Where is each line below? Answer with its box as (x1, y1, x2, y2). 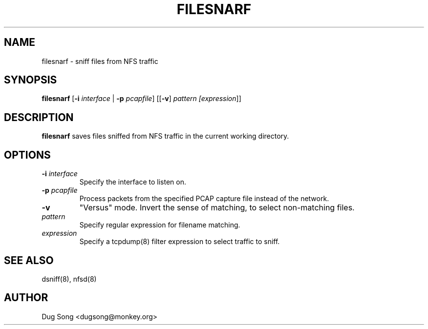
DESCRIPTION (4, 111, 74, 123)
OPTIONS (4, 148, 51, 161)
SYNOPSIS (4, 74, 57, 86)
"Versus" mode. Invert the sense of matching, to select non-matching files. (79, 203, 355, 213)
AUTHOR (4, 291, 48, 304)
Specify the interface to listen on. (79, 178, 186, 186)
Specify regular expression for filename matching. (79, 221, 240, 229)
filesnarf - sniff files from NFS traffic (42, 57, 158, 65)
